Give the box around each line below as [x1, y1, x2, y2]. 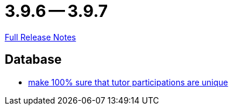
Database [5, 52, 62, 67]
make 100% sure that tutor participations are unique [28, 77, 228, 87]
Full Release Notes [5, 32, 76, 42]
